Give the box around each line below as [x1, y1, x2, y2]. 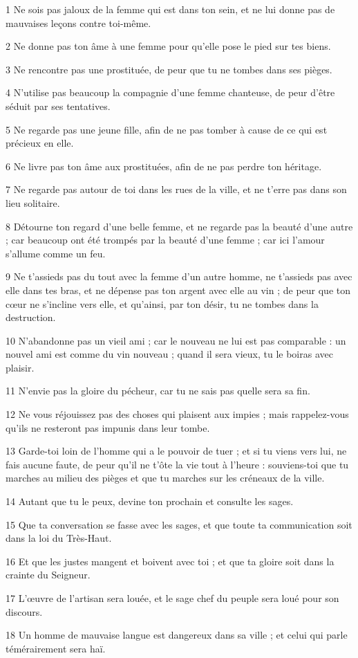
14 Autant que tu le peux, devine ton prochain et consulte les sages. [6, 494, 294, 509]
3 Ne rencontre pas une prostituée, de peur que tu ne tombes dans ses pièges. [6, 62, 332, 76]
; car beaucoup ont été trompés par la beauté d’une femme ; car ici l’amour [6, 232, 325, 247]
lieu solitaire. [6, 195, 60, 210]
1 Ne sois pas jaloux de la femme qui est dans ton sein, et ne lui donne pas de [6, 2, 335, 16]
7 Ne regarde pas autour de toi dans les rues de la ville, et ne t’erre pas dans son [6, 182, 347, 197]
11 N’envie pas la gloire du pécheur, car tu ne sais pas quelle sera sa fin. [6, 383, 310, 398]
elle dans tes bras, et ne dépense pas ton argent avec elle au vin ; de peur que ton [6, 282, 350, 297]
